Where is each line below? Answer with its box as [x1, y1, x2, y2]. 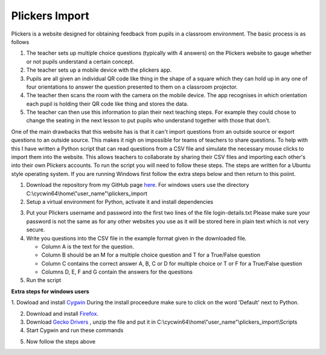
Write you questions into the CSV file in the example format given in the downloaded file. [26, 234, 247, 242]
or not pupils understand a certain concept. [26, 58, 135, 65]
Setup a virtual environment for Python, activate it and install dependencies [26, 198, 214, 205]
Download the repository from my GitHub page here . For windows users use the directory [26, 181, 249, 189]
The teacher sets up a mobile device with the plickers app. [26, 66, 172, 74]
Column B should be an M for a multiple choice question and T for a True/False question [41, 251, 261, 259]
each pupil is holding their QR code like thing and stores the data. [26, 100, 189, 107]
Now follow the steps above [26, 338, 96, 345]
